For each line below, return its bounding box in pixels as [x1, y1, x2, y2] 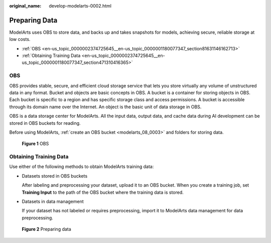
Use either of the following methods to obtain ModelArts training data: [9, 164, 154, 170]
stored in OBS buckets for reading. [9, 120, 81, 126]
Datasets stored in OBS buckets [22, 173, 88, 179]
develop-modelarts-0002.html [49, 3, 112, 9]
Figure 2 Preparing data [22, 226, 71, 232]
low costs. [9, 36, 31, 42]
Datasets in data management [22, 199, 84, 205]
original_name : [9, 3, 42, 9]
